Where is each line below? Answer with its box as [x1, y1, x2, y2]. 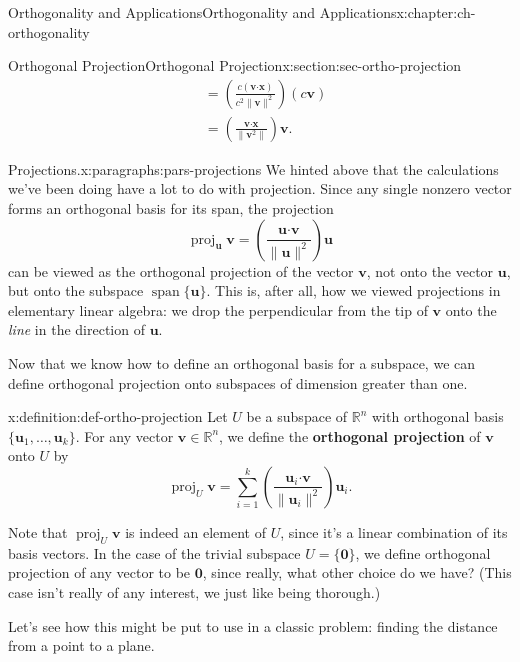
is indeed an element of [125, 521, 266, 542]
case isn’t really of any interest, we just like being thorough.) [8, 581, 381, 602]
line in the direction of [8, 319, 145, 340]
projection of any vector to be [8, 562, 191, 583]
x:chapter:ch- [396, 2, 476, 22]
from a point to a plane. [8, 635, 155, 656]
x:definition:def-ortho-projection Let [8, 406, 228, 427]
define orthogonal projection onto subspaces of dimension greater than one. [8, 372, 468, 393]
